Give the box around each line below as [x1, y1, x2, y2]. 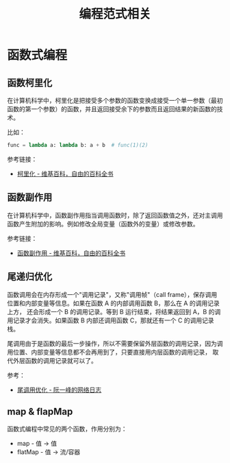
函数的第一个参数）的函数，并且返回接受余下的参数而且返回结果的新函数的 [7, 105, 217, 113]
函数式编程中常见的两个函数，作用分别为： [7, 425, 127, 433]
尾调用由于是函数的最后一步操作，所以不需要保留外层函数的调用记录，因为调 [7, 339, 223, 347]
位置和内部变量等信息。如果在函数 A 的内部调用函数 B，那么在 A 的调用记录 [7, 299, 220, 307]
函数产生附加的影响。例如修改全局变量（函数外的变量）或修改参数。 [7, 219, 199, 228]
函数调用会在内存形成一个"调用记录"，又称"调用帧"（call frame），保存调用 [7, 290, 218, 298]
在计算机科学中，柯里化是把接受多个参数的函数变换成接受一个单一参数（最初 [7, 97, 223, 104]
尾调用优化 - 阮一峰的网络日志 [16, 385, 102, 394]
